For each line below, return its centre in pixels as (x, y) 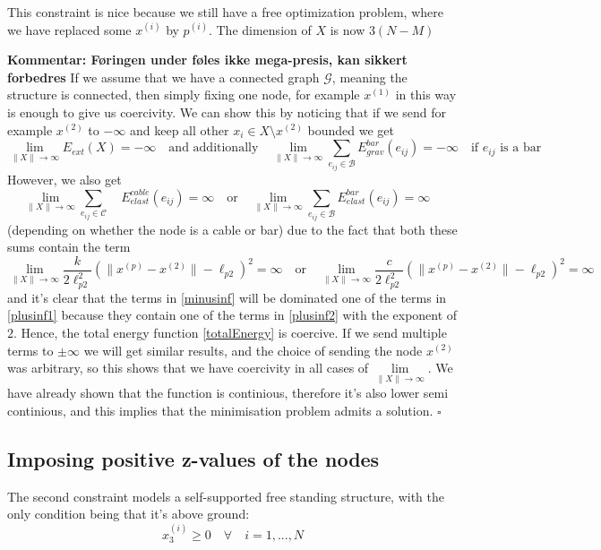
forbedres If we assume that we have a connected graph (163, 77)
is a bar (521, 148)
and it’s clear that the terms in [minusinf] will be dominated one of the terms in (227, 297)
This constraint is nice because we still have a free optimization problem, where (225, 12)
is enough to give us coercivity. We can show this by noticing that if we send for (227, 112)
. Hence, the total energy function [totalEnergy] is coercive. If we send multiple (230, 332)
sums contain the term (69, 247)
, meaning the (369, 77)
